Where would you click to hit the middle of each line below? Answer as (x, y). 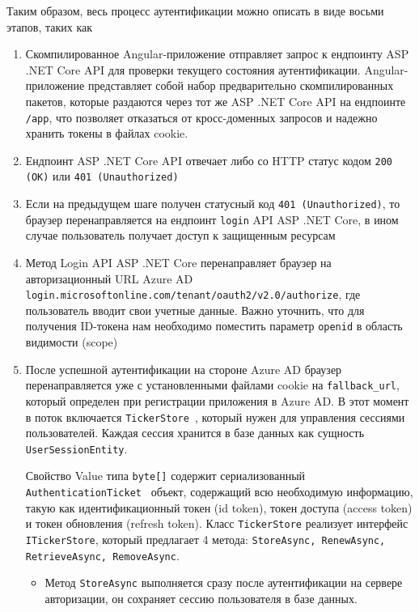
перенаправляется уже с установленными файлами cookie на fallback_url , (212, 385)
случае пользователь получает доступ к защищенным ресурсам (180, 235)
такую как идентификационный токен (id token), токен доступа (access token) (219, 507)
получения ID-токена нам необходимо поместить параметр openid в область (214, 326)
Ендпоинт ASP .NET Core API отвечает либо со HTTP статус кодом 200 (209, 160)
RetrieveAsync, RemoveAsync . (102, 555)
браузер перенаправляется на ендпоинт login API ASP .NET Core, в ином (212, 219)
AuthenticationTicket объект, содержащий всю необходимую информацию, (219, 492)
